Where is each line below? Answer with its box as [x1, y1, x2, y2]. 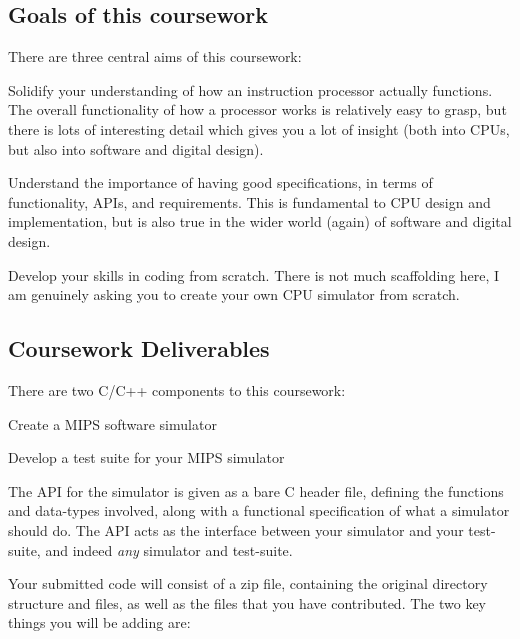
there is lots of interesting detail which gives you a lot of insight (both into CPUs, [8, 118, 510, 139]
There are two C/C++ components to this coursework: [8, 379, 346, 400]
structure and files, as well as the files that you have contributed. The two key [8, 592, 487, 613]
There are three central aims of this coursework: [8, 46, 302, 67]
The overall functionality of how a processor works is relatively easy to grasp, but [8, 99, 507, 120]
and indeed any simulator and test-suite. [45, 539, 293, 560]
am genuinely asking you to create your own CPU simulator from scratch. [8, 284, 460, 305]
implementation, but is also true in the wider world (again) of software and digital [8, 211, 512, 232]
